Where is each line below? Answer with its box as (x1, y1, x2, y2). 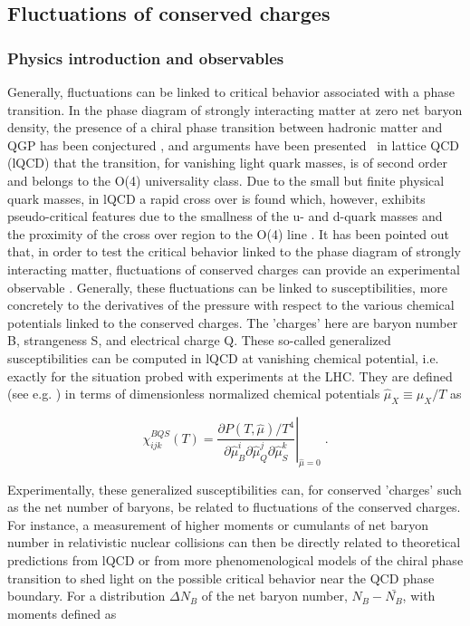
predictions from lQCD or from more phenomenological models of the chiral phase (7, 551, 464, 570)
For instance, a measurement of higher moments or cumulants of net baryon (7, 515, 429, 534)
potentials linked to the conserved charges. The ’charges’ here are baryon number (7, 313, 458, 332)
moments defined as (7, 603, 117, 622)
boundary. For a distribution (7, 586, 166, 605)
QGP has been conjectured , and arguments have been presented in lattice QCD (7, 135, 460, 154)
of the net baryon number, (201, 586, 348, 605)
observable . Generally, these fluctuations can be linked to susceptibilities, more (7, 277, 448, 296)
